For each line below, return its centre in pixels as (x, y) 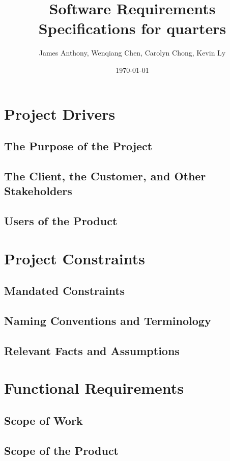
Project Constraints (75, 258)
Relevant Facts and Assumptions (92, 350)
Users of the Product (61, 221)
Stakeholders (38, 191)
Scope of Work (44, 420)
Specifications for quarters (132, 28)
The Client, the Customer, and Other (105, 175)
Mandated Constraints (65, 291)
